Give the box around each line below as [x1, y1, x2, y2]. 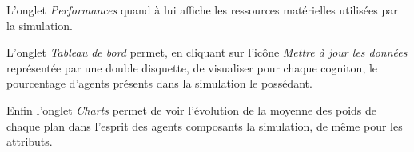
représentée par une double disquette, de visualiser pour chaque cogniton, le [6, 59, 378, 76]
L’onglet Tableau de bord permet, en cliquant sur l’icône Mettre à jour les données [6, 44, 408, 60]
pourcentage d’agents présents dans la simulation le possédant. [6, 75, 312, 92]
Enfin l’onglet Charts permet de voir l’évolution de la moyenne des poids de [6, 101, 377, 118]
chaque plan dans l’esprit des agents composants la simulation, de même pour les [6, 117, 403, 134]
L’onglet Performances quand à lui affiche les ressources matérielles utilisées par [6, 2, 398, 18]
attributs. [6, 133, 53, 150]
